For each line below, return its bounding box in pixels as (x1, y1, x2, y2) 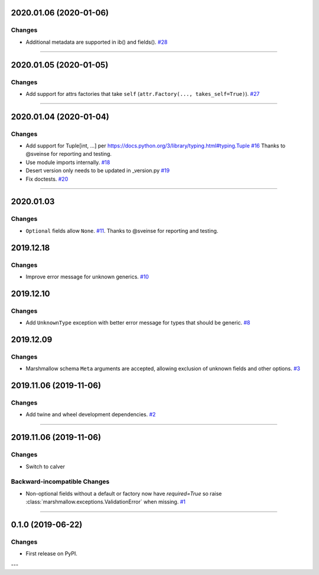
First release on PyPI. (25, 550, 78, 557)
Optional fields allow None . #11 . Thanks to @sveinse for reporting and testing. (25, 227, 219, 234)
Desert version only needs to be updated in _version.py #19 (25, 167, 170, 174)
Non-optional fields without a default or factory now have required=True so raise (25, 490, 222, 497)
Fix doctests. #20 (25, 175, 69, 182)
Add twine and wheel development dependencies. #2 (25, 411, 156, 418)
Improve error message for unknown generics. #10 (25, 273, 149, 280)
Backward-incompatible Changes (11, 477, 110, 486)
